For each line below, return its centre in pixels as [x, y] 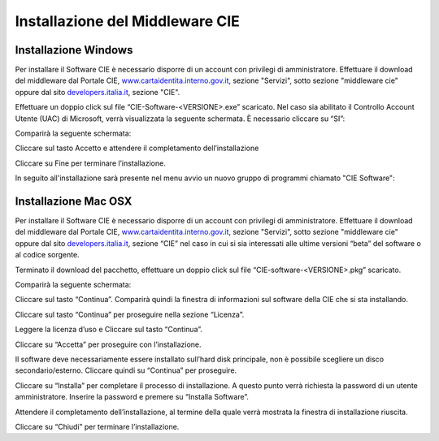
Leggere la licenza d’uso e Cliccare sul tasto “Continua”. [109, 330]
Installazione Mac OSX [74, 201]
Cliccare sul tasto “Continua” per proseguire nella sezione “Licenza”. [130, 314]
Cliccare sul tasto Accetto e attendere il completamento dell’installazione [137, 148]
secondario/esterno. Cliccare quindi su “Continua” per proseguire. [126, 370]
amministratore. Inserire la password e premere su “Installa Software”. [132, 397]
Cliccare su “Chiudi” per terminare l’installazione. [97, 426]
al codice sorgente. [48, 255]
